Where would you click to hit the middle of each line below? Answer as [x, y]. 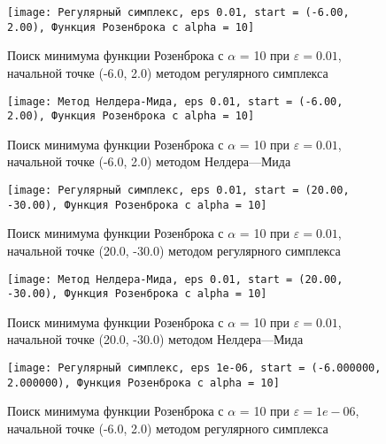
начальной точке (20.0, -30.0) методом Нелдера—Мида [155, 339]
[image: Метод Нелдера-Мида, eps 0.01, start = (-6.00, [175, 101]
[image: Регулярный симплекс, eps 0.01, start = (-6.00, [178, 12]
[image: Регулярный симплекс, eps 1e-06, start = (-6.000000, [194, 368]
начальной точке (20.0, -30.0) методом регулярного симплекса [174, 250]
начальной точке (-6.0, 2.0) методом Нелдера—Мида [149, 161]
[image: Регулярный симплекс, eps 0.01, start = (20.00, [178, 190]
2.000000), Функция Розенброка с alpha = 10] [143, 383]
